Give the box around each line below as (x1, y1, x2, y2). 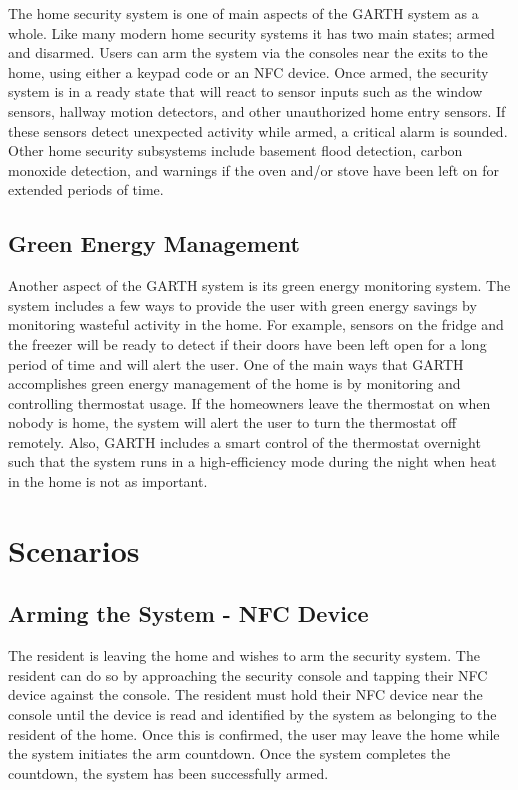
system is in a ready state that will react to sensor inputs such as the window (8, 81, 483, 102)
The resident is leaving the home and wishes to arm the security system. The (8, 645, 480, 666)
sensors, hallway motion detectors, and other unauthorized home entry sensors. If (8, 100, 506, 121)
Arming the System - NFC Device (8, 598, 369, 629)
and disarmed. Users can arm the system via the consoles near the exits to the (8, 42, 488, 63)
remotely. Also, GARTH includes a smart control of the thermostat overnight (8, 431, 481, 452)
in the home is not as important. (8, 471, 208, 492)
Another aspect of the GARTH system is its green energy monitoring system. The (8, 275, 511, 296)
